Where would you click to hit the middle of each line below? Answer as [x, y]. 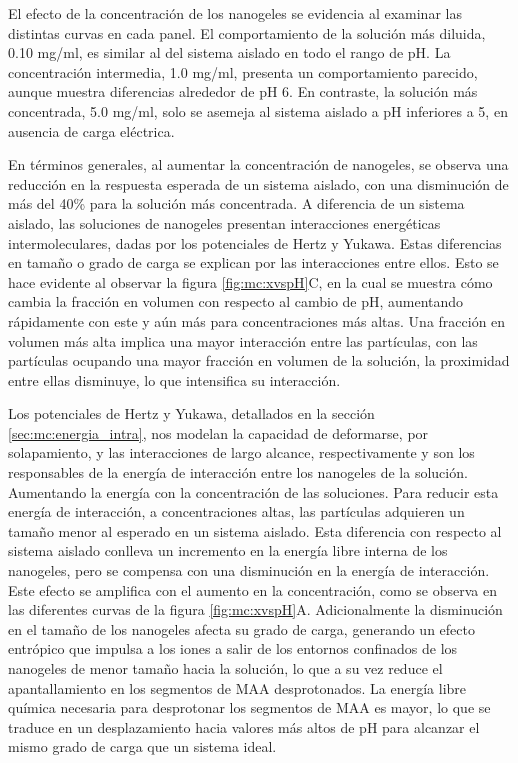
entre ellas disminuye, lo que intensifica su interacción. [174, 379]
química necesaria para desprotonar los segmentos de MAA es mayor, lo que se [249, 707]
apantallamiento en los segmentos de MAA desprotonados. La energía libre [237, 687]
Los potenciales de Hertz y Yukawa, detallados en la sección [191, 413]
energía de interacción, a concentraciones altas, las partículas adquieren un [236, 511]
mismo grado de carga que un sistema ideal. [142, 746]
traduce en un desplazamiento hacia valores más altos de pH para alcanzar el [244, 726]
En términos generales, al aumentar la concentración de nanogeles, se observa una [258, 164]
